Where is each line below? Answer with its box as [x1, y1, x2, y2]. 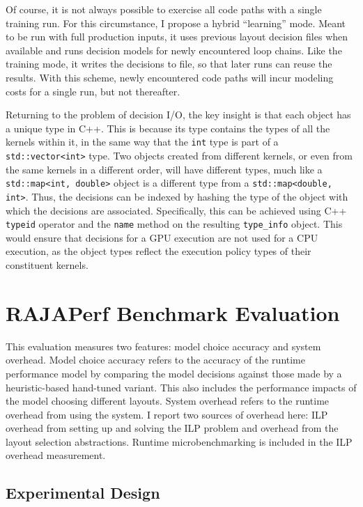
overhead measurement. [6, 448, 106, 462]
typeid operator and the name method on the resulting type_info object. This [6, 217, 343, 231]
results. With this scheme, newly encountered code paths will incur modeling [6, 70, 334, 84]
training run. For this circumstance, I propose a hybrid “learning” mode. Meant [6, 15, 346, 30]
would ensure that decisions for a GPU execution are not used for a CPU [6, 230, 318, 244]
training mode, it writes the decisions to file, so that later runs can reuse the [6, 56, 332, 71]
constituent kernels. [6, 258, 88, 272]
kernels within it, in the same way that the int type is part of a [6, 134, 279, 149]
